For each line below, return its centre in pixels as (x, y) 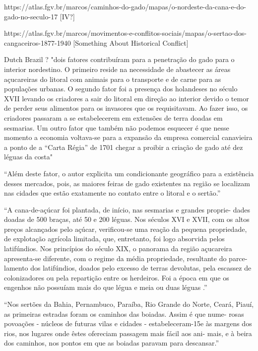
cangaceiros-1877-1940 (37, 42)
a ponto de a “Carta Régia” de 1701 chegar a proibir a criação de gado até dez (124, 147)
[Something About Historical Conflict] (131, 42)
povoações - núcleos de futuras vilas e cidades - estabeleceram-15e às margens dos (128, 323)
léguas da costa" (28, 157)
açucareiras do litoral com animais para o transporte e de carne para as (113, 79)
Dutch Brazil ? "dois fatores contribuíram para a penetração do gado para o (119, 59)
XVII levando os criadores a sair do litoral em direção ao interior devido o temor (127, 98)
